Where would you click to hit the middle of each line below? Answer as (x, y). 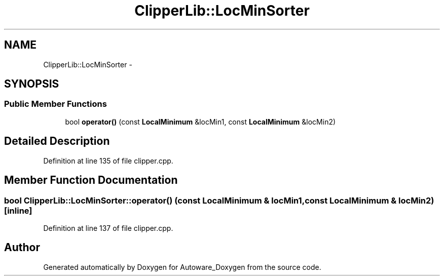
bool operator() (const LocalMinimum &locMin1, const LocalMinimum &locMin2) (200, 122)
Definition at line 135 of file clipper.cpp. (108, 161)
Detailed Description (57, 141)
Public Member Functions (55, 104)
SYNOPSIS (32, 84)
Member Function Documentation (91, 180)
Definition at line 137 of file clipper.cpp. (108, 228)
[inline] (18, 210)
